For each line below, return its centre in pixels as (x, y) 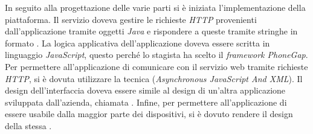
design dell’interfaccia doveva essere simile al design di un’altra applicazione (145, 90)
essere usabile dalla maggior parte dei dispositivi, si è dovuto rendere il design (149, 114)
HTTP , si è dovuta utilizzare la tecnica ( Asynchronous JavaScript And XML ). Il (154, 78)
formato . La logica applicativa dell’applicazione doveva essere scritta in (137, 43)
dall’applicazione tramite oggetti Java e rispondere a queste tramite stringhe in (151, 31)
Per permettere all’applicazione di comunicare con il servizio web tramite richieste (156, 66)
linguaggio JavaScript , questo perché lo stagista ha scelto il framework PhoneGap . (156, 55)
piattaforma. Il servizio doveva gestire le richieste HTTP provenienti (131, 19)
